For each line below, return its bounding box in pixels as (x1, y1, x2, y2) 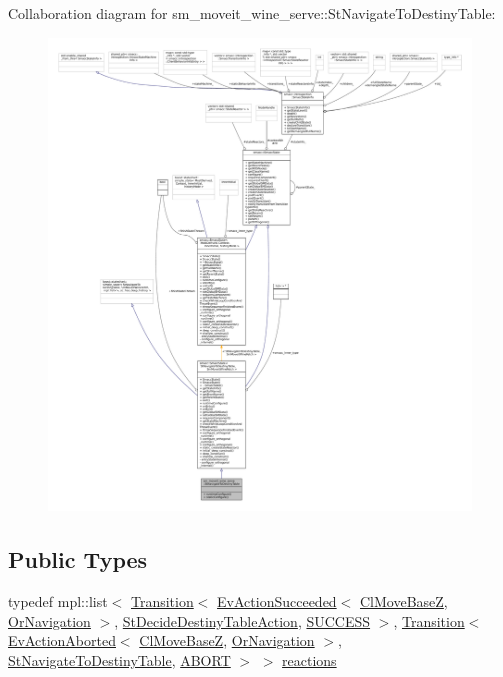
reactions (282, 649, 337, 670)
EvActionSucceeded (217, 590, 337, 611)
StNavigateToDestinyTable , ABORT (8, 649, 231, 670)
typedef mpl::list (8, 590, 108, 611)
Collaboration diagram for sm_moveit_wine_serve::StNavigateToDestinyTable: (8, 3, 496, 23)
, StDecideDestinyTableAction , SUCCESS (114, 610, 371, 631)
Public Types (8, 544, 148, 575)
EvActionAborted (8, 630, 116, 651)
